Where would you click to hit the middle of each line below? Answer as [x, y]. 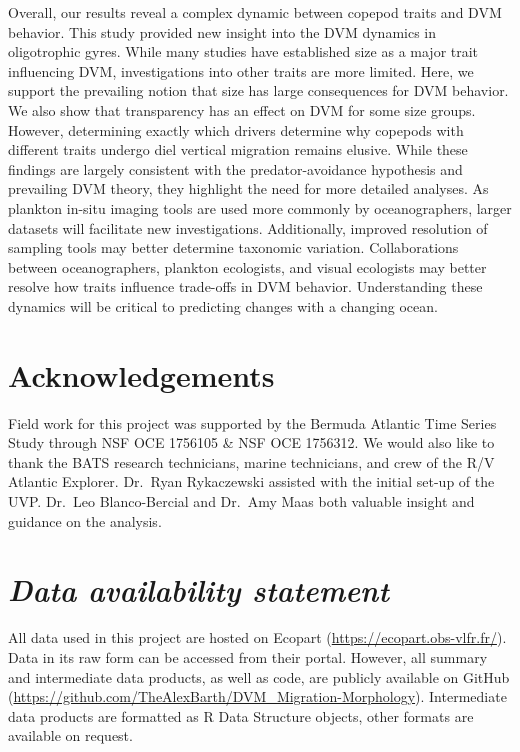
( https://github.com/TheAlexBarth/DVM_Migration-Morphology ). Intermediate [257, 696]
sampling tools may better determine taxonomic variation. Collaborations [233, 247]
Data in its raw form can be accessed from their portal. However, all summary [248, 656]
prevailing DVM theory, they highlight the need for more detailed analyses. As [248, 188]
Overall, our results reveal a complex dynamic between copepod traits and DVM [255, 12]
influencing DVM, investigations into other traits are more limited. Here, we [241, 70]
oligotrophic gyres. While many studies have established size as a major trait [243, 51]
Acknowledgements [141, 374]
